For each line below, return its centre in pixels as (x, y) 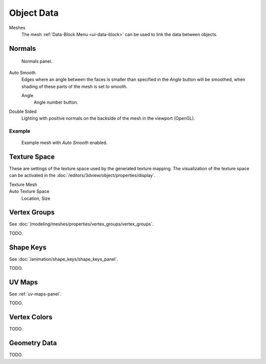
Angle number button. (56, 102)
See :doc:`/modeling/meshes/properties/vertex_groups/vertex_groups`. (81, 224)
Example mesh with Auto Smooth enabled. (65, 143)
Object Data (34, 13)
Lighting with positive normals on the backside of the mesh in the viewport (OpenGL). (108, 118)
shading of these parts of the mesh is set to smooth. (74, 86)
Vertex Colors (31, 317)
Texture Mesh (23, 184)
